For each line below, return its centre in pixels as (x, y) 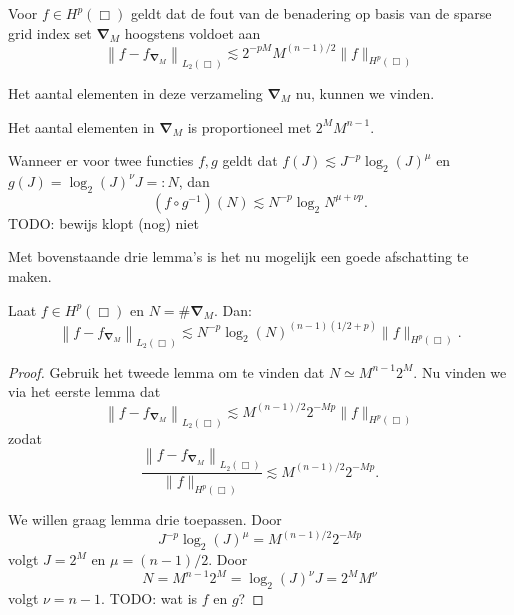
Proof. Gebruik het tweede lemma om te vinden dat (166, 371)
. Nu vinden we (460, 371)
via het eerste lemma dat (84, 391)
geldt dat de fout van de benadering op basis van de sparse (311, 13)
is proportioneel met (249, 126)
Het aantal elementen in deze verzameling (135, 92)
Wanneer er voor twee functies (101, 160)
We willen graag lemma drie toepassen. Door (145, 519)
